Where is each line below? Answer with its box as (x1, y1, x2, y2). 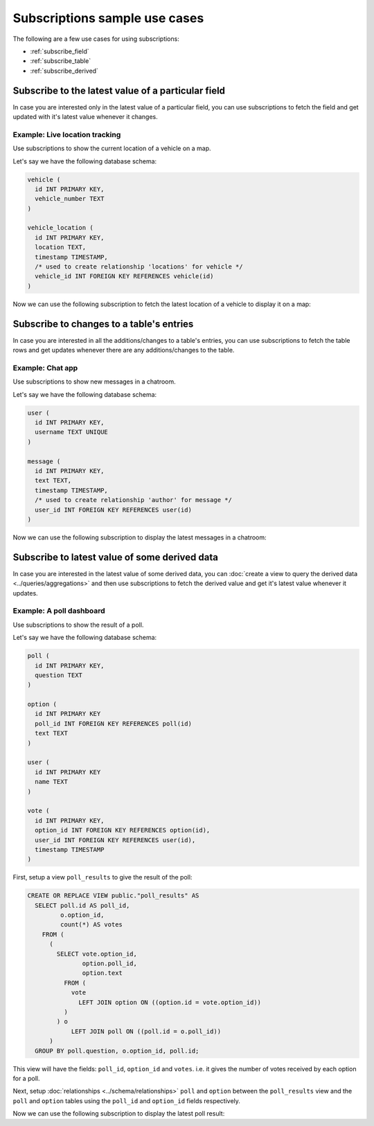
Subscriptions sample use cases (12, 10, 204, 26)
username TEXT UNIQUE (35, 428, 109, 436)
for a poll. (12, 1074, 40, 1082)
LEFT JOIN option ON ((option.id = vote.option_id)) (78, 998, 262, 1006)
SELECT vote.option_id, (56, 949, 138, 958)
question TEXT (35, 671, 83, 679)
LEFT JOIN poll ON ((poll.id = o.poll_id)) (71, 1027, 222, 1035)
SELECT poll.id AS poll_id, (35, 901, 130, 909)
